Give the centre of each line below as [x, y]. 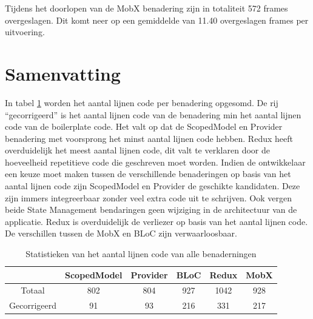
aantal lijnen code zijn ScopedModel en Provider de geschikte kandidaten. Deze [153, 186]
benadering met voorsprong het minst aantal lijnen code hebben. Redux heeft [149, 138]
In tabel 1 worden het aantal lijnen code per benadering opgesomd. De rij [142, 102]
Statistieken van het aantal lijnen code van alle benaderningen [141, 254]
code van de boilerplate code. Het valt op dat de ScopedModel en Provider [144, 126]
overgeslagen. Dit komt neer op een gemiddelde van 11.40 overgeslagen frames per [157, 20]
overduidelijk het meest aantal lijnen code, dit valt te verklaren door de [137, 150]
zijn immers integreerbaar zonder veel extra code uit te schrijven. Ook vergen [148, 197]
